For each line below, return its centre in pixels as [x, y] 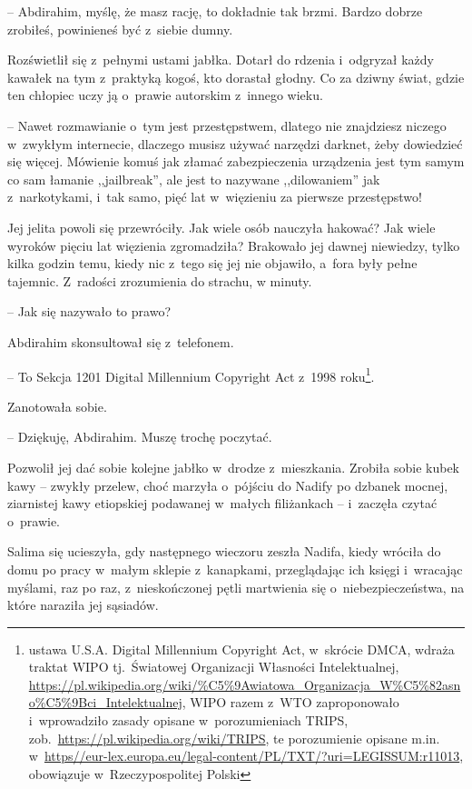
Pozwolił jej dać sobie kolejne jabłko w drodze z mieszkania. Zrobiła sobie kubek [233, 467]
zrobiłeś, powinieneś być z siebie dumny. [120, 29]
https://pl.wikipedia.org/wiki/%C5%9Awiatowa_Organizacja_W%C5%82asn [245, 684]
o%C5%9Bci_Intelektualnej [105, 702]
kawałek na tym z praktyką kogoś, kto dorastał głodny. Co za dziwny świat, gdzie [236, 77]
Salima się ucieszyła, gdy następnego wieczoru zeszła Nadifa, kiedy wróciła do [224, 551]
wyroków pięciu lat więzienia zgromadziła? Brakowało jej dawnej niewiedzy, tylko [234, 245]
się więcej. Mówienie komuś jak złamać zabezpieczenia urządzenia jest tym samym [236, 161]
